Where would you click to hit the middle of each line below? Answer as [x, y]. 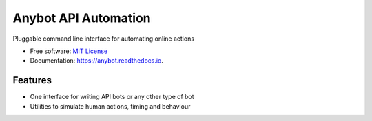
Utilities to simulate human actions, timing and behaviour [110, 106]
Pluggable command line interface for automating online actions [104, 38]
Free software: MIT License [69, 51]
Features [32, 80]
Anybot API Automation [82, 18]
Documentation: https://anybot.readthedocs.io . [96, 60]
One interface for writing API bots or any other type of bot [112, 97]
